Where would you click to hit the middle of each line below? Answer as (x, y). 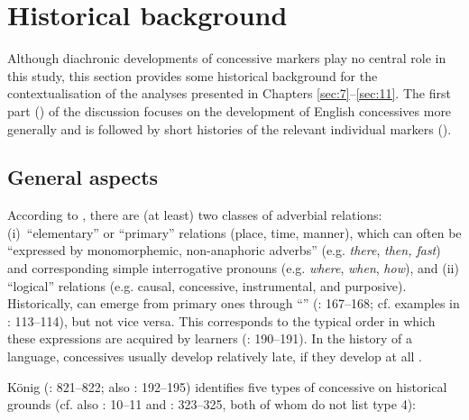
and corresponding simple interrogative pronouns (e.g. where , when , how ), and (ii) (233, 268)
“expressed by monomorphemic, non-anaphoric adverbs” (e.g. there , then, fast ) (224, 250)
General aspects (83, 177)
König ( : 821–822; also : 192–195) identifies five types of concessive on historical (227, 386)
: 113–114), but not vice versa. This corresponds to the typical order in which (221, 320)
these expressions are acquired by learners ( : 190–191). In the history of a (210, 338)
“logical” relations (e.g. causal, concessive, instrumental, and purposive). (207, 285)
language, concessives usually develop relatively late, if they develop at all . (215, 356)
